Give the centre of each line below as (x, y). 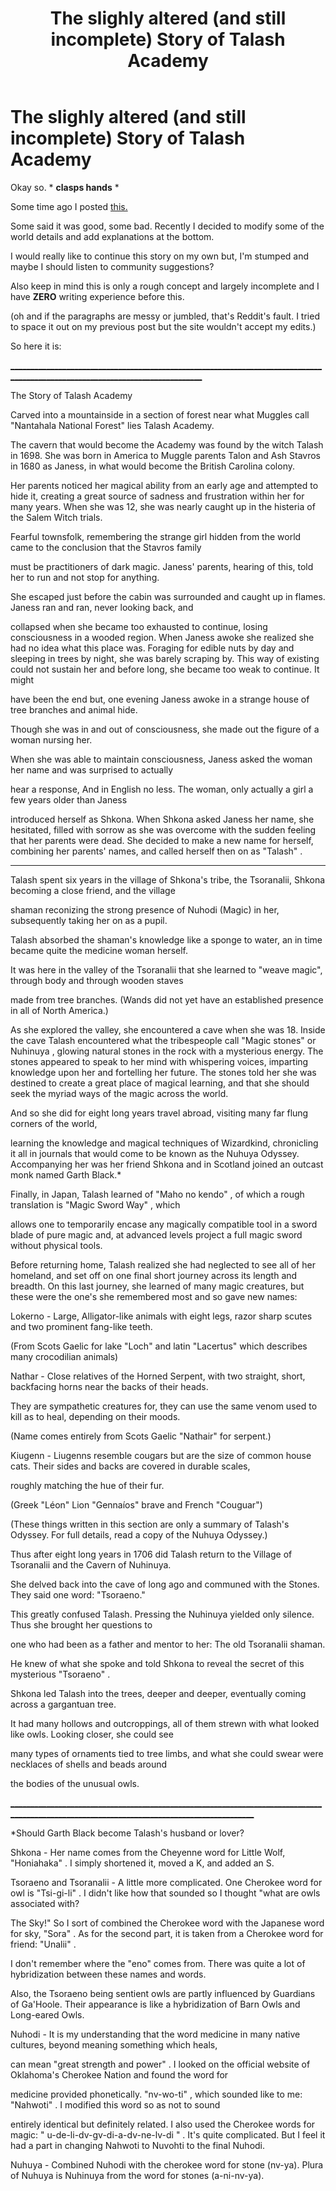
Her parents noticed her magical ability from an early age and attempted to (164, 485)
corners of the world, (54, 1123)
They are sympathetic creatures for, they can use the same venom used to (164, 1406)
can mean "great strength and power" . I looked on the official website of (160, 2064)
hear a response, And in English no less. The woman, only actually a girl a (162, 789)
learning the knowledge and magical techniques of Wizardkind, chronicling (164, 1143)
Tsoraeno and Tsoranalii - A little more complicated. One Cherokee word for (166, 1882)
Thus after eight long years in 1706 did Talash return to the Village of (151, 1554)
